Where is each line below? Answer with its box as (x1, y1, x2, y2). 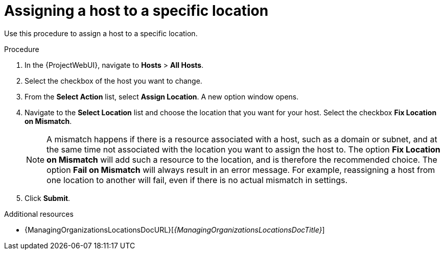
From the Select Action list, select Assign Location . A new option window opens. (25, 92, 299, 101)
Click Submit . (25, 193, 71, 202)
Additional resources (4, 209, 74, 218)
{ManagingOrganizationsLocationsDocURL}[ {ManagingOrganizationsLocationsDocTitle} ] (25, 225, 325, 234)
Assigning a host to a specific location (4, 2, 269, 19)
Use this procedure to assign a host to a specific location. (4, 29, 198, 38)
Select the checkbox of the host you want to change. (25, 76, 202, 85)
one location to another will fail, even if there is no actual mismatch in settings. (46, 174, 348, 185)
